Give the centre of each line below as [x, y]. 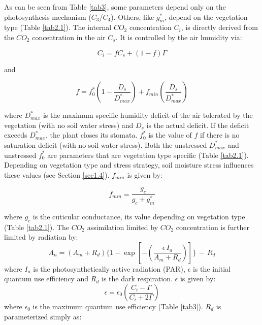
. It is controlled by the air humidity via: [179, 37]
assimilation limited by [123, 227]
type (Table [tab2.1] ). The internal [58, 27]
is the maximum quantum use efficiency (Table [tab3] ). [118, 306]
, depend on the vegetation [206, 17]
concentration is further [212, 227]
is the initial [211, 268]
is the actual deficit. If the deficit [198, 125]
